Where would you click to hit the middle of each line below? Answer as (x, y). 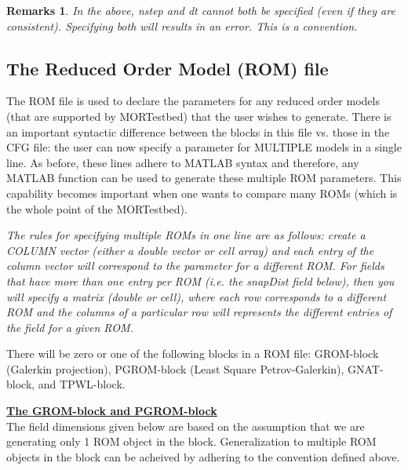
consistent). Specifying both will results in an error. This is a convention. (182, 26)
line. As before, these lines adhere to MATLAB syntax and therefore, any (183, 162)
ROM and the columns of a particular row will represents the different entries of (199, 312)
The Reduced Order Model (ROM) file (168, 68)
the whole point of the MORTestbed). (97, 208)
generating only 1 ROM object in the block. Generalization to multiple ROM (191, 441)
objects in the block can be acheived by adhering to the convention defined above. (203, 456)
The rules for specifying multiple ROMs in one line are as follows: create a (186, 235)
